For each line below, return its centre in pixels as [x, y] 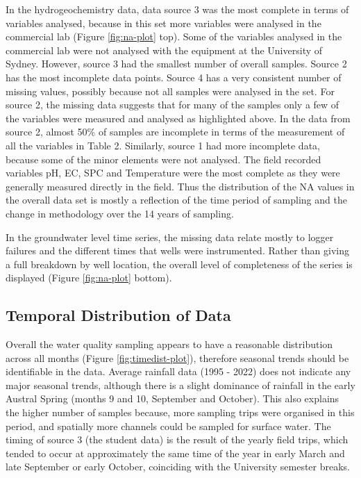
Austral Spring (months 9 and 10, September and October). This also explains [173, 398]
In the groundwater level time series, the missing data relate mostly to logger [170, 237]
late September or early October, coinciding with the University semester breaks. [178, 467]
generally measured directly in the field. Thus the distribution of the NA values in [180, 186]
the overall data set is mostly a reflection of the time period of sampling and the [176, 200]
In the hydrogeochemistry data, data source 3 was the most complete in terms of [177, 9]
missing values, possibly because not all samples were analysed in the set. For [170, 91]
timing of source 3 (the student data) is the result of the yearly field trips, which [177, 439]
